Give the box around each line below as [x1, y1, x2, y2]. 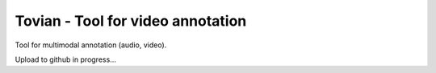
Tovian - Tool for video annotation [15, 12, 247, 30]
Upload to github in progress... [15, 55, 116, 64]
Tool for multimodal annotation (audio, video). [15, 40, 167, 50]
